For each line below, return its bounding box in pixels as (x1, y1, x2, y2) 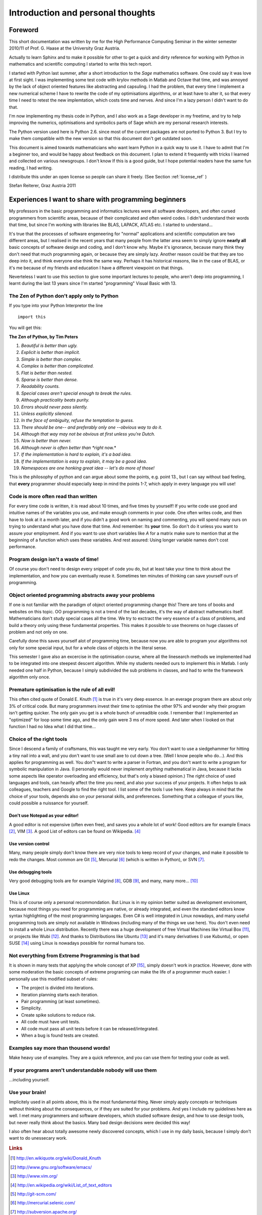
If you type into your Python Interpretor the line (9, 303, 103, 309)
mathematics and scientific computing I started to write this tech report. (9, 61, 152, 67)
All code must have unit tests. (21, 1019, 80, 1025)
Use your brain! (9, 1089, 46, 1096)
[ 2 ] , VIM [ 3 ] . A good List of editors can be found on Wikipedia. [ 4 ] (9, 829, 141, 834)
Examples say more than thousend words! (9, 1044, 110, 1051)
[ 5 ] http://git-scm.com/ (10, 1191, 57, 1197)
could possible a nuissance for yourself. (9, 800, 89, 806)
